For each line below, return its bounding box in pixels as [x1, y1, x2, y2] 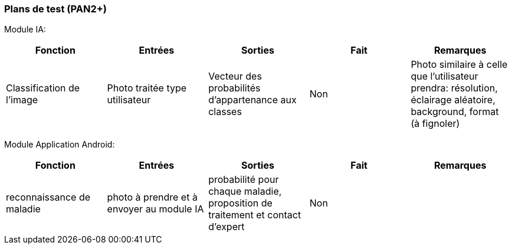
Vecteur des [208, 70, 262, 83]
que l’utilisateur [411, 70, 478, 83]
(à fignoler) [411, 117, 460, 130]
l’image [6, 94, 38, 106]
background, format [411, 106, 499, 118]
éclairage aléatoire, [411, 94, 495, 106]
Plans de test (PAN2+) [4, 3, 107, 15]
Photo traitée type [107, 82, 187, 94]
